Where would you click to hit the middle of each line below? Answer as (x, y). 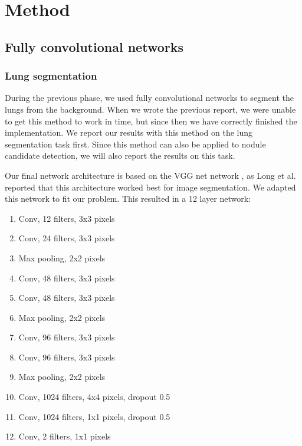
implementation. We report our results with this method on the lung (129, 132)
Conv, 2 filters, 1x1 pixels (65, 436)
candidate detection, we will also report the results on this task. (120, 155)
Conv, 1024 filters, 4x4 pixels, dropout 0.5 (94, 397)
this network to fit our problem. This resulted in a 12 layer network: (128, 199)
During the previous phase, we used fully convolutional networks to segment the (149, 98)
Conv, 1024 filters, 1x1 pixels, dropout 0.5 (94, 416)
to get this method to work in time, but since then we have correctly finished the (151, 121)
